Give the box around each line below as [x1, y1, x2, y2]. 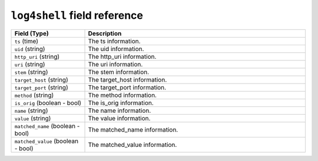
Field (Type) [14, 29, 49, 38]
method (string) [14, 91, 54, 99]
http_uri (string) [14, 52, 60, 61]
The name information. [88, 106, 151, 115]
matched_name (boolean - [14, 122, 80, 130]
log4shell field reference [11, 9, 144, 22]
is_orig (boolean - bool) [14, 99, 82, 107]
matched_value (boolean [14, 137, 79, 145]
